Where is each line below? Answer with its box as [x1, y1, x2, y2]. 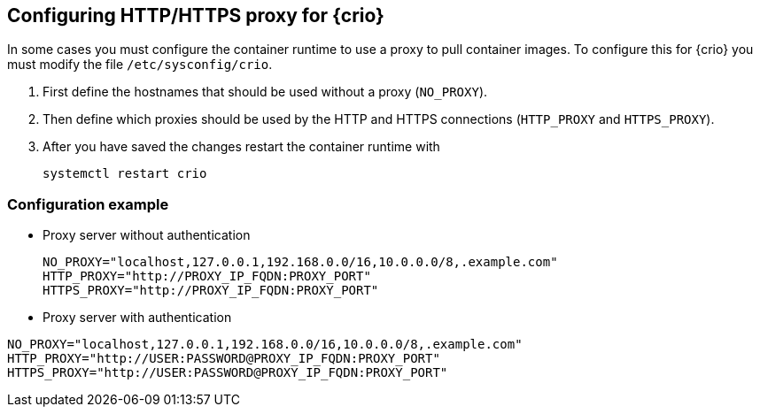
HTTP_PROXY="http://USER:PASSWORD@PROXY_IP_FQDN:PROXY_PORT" [7, 351, 440, 366]
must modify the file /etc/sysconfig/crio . [7, 57, 273, 73]
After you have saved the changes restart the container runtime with [43, 139, 440, 155]
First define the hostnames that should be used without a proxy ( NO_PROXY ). [43, 84, 488, 100]
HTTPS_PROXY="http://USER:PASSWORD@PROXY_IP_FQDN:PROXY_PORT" [7, 365, 448, 380]
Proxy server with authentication [43, 310, 232, 326]
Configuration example [7, 195, 169, 213]
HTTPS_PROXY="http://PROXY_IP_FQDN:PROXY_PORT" [43, 283, 379, 298]
